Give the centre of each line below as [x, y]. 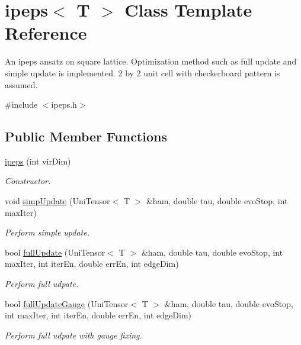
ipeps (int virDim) [38, 161]
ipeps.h [64, 104]
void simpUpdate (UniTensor [57, 201]
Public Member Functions [86, 136]
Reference [46, 33]
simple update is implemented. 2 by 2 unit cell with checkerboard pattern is [143, 72]
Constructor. [28, 181]
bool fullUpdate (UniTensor [55, 252]
